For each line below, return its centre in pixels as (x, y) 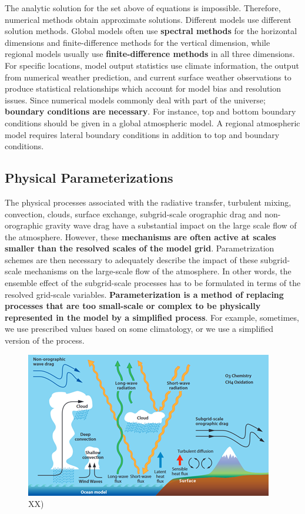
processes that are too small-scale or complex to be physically (133, 306)
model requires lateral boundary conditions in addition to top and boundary (142, 134)
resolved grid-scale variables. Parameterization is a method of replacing (144, 294)
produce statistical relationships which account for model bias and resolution (143, 88)
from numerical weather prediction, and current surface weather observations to (148, 77)
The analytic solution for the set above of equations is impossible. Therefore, (143, 8)
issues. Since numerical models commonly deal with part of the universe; (135, 100)
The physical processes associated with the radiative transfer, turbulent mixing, (148, 202)
